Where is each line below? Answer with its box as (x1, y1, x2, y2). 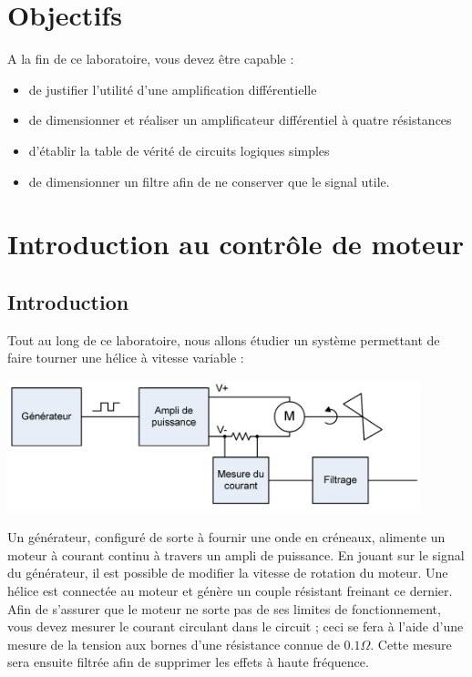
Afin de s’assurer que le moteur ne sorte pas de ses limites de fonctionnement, (7, 599, 441, 618)
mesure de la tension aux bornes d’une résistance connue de (7, 634, 340, 653)
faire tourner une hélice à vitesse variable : (7, 348, 244, 367)
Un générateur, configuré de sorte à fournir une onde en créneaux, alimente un (7, 528, 446, 547)
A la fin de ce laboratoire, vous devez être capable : (7, 49, 294, 68)
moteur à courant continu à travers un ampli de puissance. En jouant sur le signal (7, 545, 465, 564)
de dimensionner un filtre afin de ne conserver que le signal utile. (28, 171, 390, 190)
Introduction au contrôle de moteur (7, 225, 464, 262)
